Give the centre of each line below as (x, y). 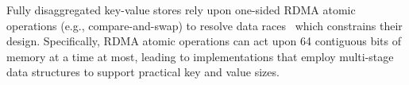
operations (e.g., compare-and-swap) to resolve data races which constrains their (204, 25)
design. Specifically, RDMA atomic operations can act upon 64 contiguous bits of (204, 41)
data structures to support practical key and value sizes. (143, 72)
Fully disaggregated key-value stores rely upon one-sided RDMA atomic (181, 10)
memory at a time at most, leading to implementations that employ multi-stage (200, 56)
